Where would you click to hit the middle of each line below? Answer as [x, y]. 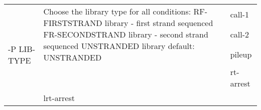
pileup [241, 54]
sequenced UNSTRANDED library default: [119, 46]
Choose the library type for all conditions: [117, 11]
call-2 [239, 34]
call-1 [239, 14]
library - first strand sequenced [159, 23]
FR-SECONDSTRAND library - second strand [126, 34]
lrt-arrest [59, 98]
